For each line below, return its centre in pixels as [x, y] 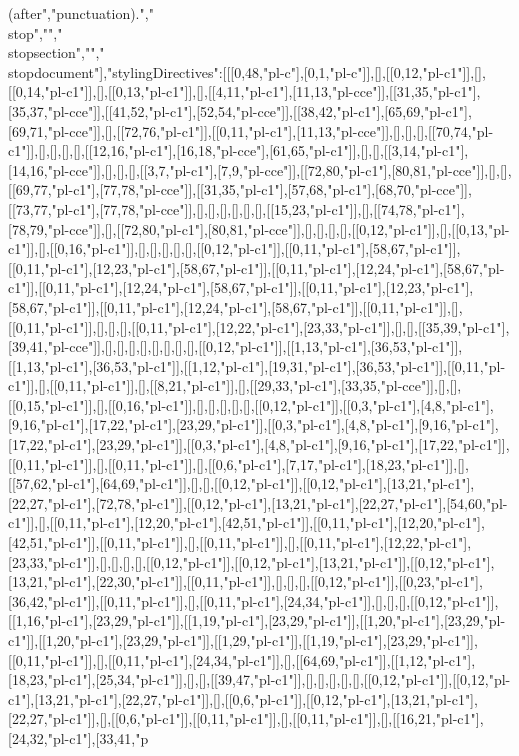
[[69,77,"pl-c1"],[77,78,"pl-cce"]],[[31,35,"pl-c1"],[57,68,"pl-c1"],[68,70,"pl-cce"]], [240, 189]
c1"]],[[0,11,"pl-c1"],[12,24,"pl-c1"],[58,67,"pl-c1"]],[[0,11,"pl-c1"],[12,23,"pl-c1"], [241, 287]
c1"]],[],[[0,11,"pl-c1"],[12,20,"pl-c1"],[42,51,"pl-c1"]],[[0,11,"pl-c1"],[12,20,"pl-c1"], [246, 522]
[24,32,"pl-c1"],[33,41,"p [78, 737]
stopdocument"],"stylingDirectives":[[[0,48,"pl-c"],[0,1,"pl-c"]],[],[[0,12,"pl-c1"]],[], [247, 71]
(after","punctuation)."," [81, 13]
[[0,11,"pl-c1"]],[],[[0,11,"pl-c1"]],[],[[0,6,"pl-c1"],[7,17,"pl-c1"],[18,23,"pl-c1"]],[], [238, 463]
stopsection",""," [56, 52]
